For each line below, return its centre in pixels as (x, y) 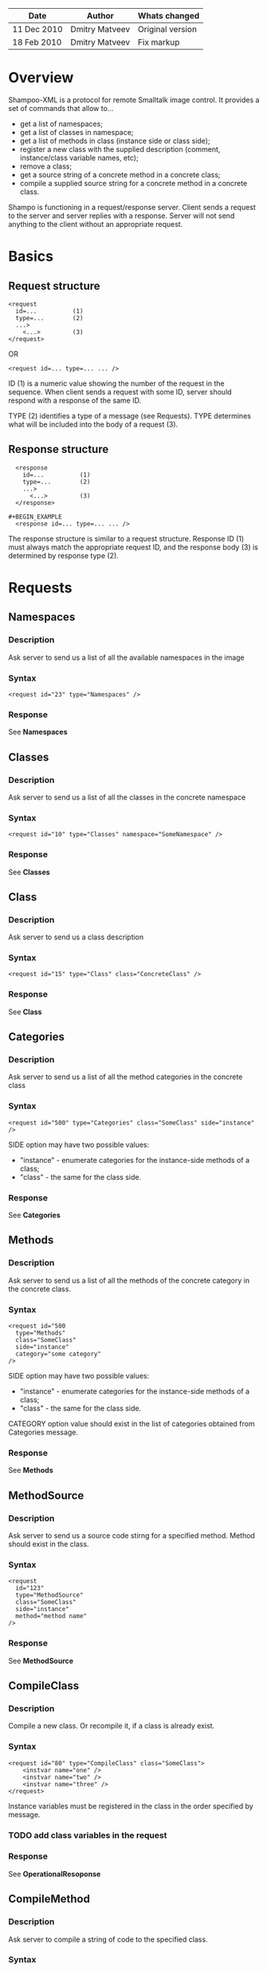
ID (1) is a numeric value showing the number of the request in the (116, 383)
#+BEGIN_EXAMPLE (35, 517)
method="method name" (51, 1617)
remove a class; (46, 166)
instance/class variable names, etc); (79, 157)
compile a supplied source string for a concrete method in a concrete (133, 183)
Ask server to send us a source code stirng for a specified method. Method (132, 1536)
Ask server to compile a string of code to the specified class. (108, 1939)
